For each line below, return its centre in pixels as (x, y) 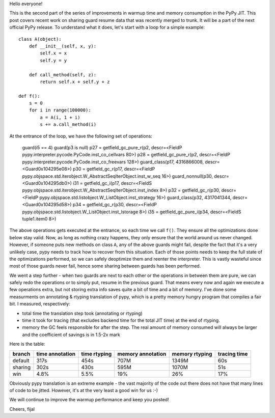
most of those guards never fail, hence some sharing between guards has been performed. (105, 266)
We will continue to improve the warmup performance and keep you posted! (89, 400)
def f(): (29, 96)
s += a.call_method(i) (68, 124)
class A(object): (40, 39)
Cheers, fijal (22, 409)
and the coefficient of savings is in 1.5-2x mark (71, 335)
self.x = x (53, 53)
